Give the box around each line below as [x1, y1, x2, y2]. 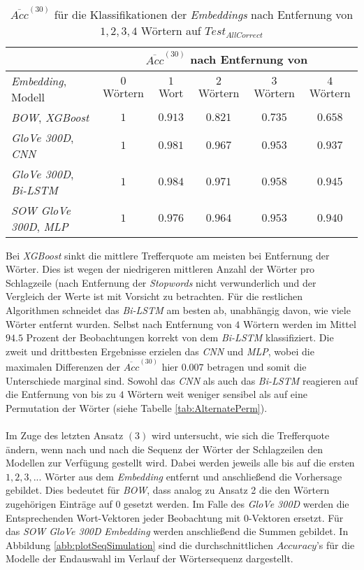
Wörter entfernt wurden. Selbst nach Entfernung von [6, 316, 232, 331]
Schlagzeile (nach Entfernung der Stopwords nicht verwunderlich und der [6, 275, 316, 290]
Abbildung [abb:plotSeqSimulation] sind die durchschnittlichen [6, 537, 273, 552]
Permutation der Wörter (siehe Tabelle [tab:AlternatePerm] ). [6, 400, 268, 415]
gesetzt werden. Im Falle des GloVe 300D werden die [124, 497, 349, 511]
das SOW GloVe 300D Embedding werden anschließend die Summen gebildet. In [6, 524, 349, 539]
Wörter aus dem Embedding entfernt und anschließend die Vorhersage [45, 469, 342, 483]
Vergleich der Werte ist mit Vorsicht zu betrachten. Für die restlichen [6, 289, 303, 304]
